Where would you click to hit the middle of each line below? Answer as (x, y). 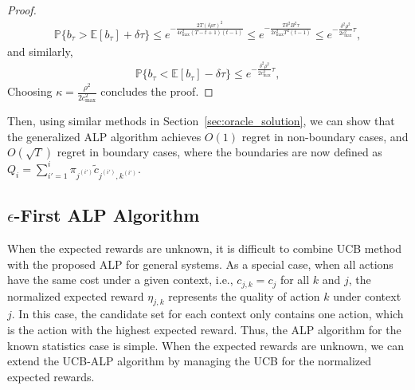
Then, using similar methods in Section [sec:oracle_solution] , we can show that (201, 121)
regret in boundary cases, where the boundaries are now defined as (219, 152)
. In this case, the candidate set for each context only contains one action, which (207, 314)
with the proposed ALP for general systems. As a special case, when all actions (200, 264)
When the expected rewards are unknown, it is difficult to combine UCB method (205, 248)
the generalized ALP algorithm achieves (104, 136)
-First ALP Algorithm (107, 215)
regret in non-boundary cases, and (325, 136)
